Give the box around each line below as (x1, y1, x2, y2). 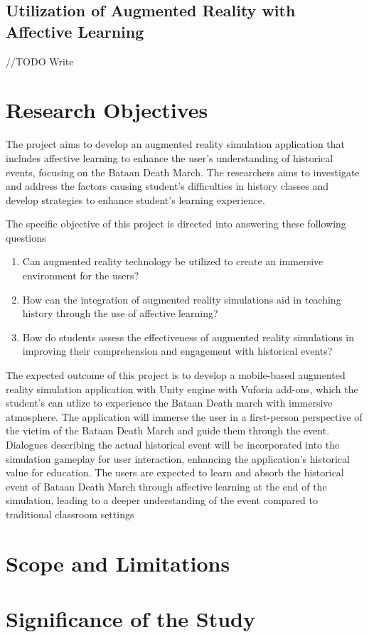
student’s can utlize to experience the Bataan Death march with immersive (6, 395, 333, 410)
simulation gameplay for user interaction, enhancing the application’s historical (6, 451, 350, 466)
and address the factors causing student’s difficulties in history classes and (6, 178, 329, 193)
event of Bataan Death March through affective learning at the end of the (6, 478, 327, 493)
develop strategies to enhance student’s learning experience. (6, 192, 265, 207)
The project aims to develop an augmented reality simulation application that (6, 136, 346, 151)
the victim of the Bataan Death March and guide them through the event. (6, 423, 330, 438)
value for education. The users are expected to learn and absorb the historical (6, 465, 344, 480)
